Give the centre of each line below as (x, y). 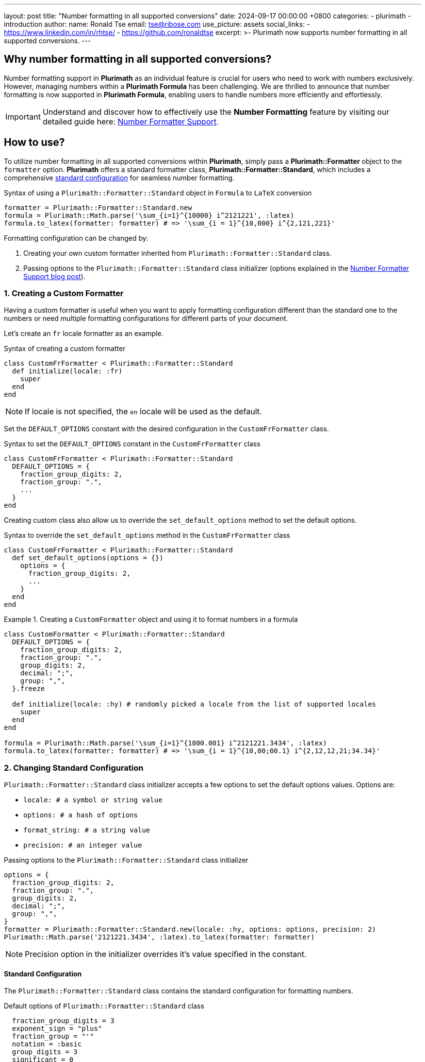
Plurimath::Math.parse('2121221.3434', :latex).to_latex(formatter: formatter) (159, 937)
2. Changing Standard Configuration (74, 768)
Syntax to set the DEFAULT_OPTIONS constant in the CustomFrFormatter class (132, 444)
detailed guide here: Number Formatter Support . (131, 121)
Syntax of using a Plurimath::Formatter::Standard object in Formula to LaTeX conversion (158, 193)
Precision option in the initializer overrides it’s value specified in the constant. (166, 954)
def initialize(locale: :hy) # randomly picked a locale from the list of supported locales (194, 704)
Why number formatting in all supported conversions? (138, 59)
